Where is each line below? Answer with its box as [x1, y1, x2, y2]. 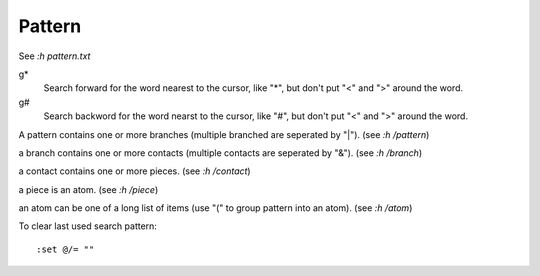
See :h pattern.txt [18, 50, 91, 62]
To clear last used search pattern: [18, 220, 157, 232]
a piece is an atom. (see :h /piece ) [18, 183, 159, 195]
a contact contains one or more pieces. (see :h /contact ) [18, 165, 251, 177]
